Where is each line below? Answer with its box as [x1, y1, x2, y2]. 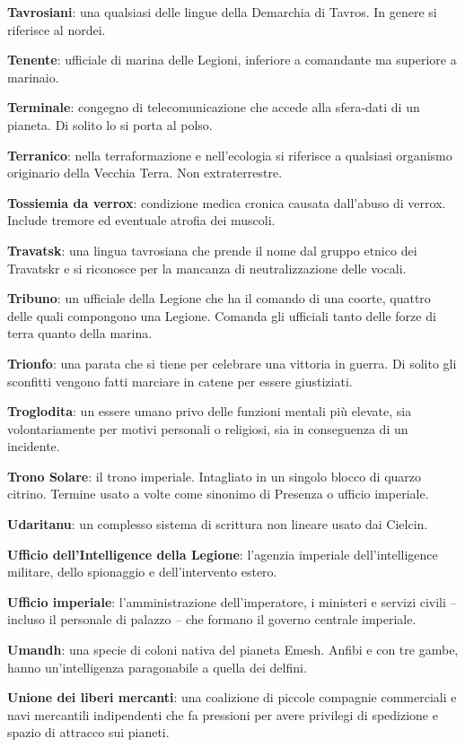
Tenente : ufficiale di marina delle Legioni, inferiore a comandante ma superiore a [7, 50, 457, 69]
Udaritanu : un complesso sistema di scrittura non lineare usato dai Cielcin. [7, 515, 428, 534]
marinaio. [7, 67, 59, 86]
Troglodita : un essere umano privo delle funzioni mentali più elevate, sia [7, 402, 412, 421]
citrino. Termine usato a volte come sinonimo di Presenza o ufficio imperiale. [7, 484, 429, 503]
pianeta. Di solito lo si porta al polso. [7, 115, 213, 134]
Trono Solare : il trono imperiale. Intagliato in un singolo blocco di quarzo [7, 466, 422, 485]
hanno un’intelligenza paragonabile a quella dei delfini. [7, 657, 307, 676]
